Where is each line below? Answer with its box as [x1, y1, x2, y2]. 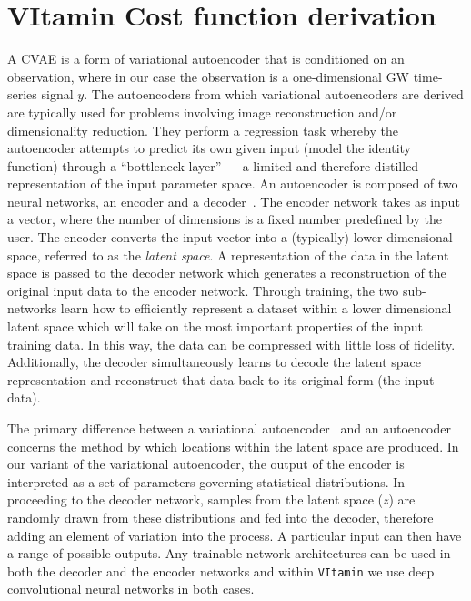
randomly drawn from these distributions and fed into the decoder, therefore [7, 507, 434, 526]
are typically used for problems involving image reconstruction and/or [7, 102, 397, 121]
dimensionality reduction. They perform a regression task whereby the [7, 120, 398, 139]
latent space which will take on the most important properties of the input [7, 317, 423, 336]
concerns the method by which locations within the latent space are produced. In [7, 436, 459, 455]
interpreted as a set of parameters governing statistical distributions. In [7, 472, 406, 491]
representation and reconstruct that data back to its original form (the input [7, 370, 435, 389]
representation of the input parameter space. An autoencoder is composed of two [7, 174, 458, 193]
